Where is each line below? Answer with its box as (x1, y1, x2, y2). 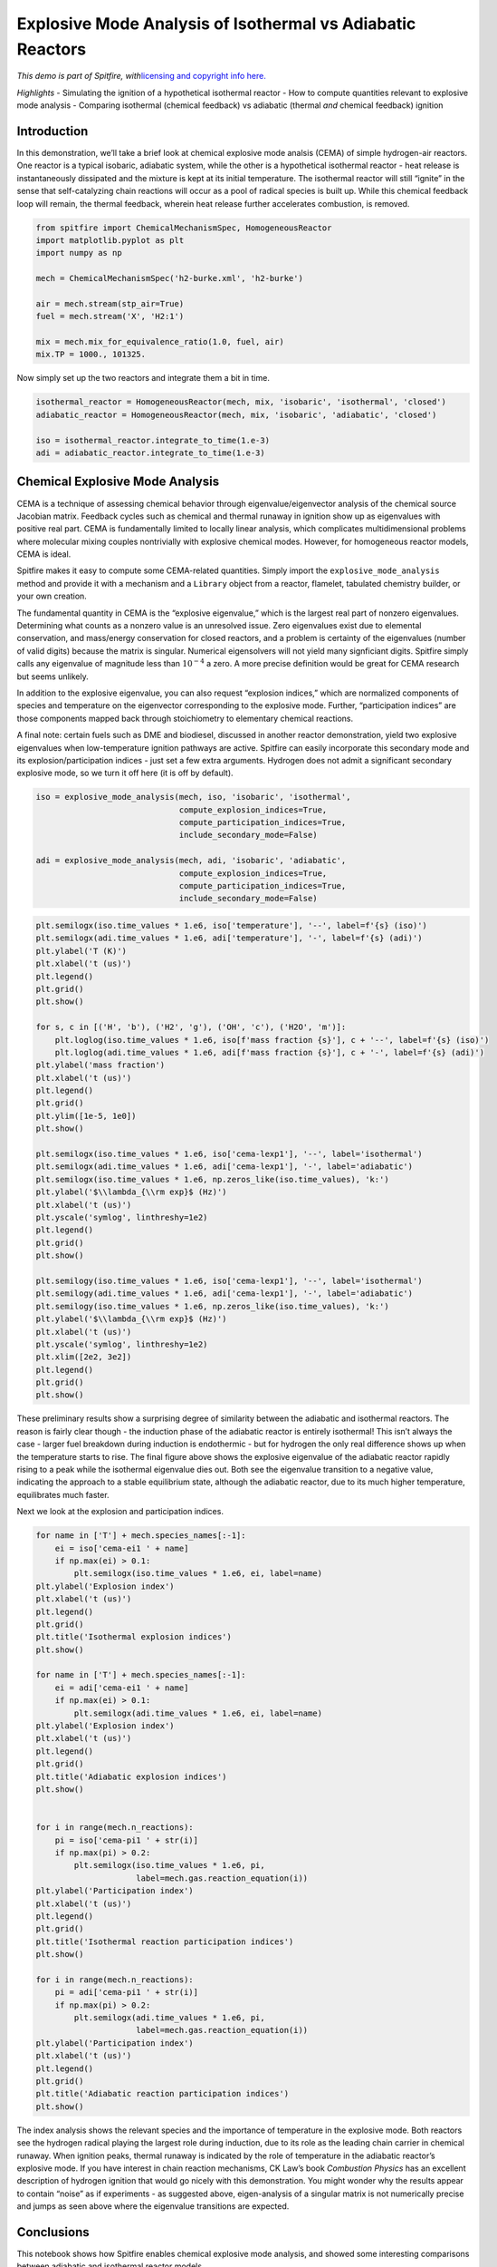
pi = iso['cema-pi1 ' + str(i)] (54, 1834, 199, 1845)
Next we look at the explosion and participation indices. (16, 1506, 224, 1517)
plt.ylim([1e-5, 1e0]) (35, 1111, 137, 1121)
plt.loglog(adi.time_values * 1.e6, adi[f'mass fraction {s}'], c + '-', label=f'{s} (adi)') (54, 1047, 484, 1057)
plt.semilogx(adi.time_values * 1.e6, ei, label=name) (73, 1708, 323, 1718)
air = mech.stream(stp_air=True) (35, 298, 185, 308)
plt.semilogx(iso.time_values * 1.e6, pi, (73, 1860, 266, 1871)
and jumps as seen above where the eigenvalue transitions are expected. (16, 2201, 290, 2212)
